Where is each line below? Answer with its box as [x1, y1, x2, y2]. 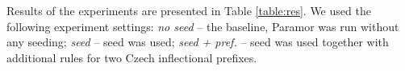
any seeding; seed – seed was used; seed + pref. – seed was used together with [6, 34, 389, 50]
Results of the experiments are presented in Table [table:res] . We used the [6, 2, 371, 18]
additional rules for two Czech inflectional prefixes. [6, 49, 257, 65]
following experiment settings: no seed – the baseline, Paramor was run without [6, 18, 399, 34]
